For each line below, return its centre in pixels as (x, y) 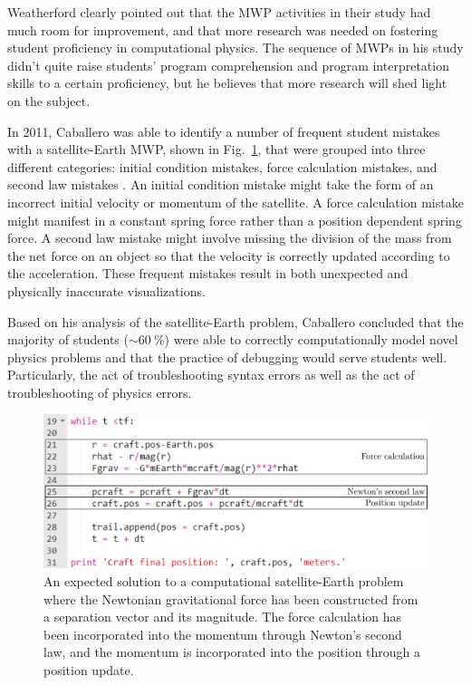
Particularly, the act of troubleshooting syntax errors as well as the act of (211, 375)
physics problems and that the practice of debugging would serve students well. (227, 357)
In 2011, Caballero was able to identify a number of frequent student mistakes (224, 131)
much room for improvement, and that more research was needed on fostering (223, 29)
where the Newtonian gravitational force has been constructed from (231, 598)
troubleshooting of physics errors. (100, 392)
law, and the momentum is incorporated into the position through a (232, 652)
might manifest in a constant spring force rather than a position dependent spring (235, 220)
